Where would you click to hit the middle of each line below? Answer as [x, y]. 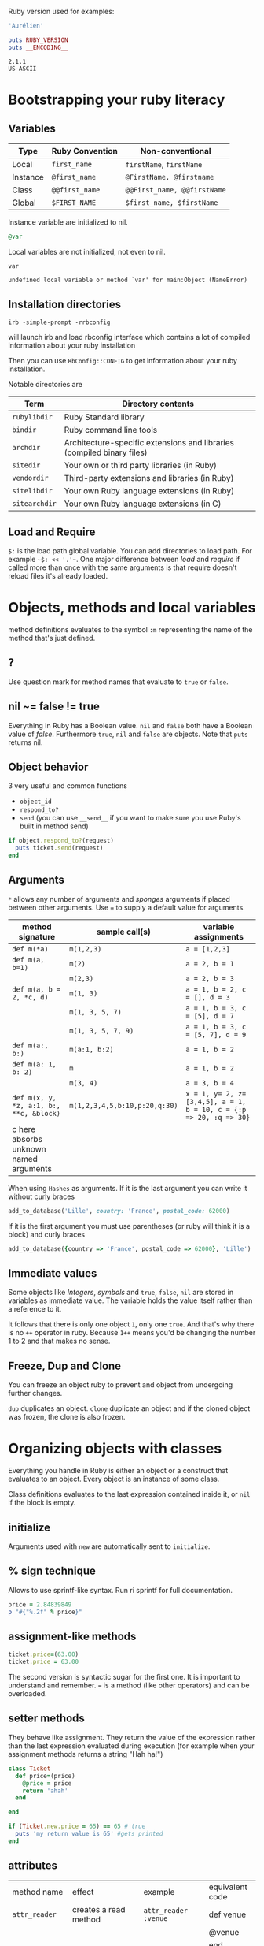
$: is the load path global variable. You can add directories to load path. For [130, 551]
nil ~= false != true [54, 707]
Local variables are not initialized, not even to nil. [87, 251]
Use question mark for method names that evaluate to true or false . [119, 682]
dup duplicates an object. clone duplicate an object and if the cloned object [129, 1408]
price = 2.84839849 [40, 1604]
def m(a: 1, [35, 1064]
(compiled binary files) [106, 452]
